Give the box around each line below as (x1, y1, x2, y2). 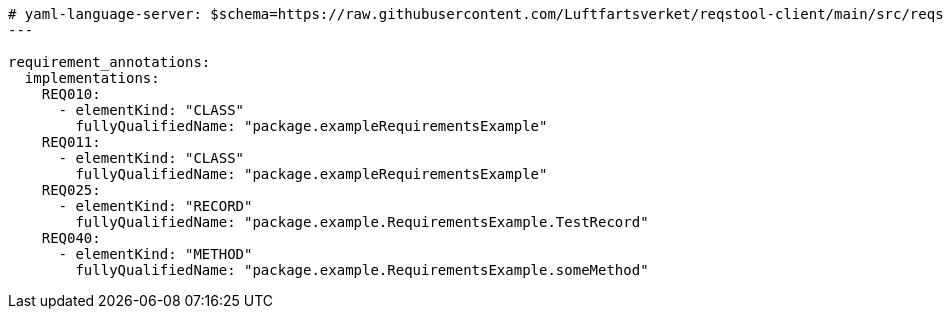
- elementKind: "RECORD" (58, 198, 253, 214)
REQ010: (41, 86, 101, 102)
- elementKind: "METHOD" (58, 246, 253, 262)
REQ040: (41, 230, 101, 246)
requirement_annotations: (8, 54, 211, 70)
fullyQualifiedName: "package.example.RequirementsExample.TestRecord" (75, 214, 649, 230)
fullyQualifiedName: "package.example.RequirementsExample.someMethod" (75, 262, 649, 278)
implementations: (24, 70, 160, 86)
